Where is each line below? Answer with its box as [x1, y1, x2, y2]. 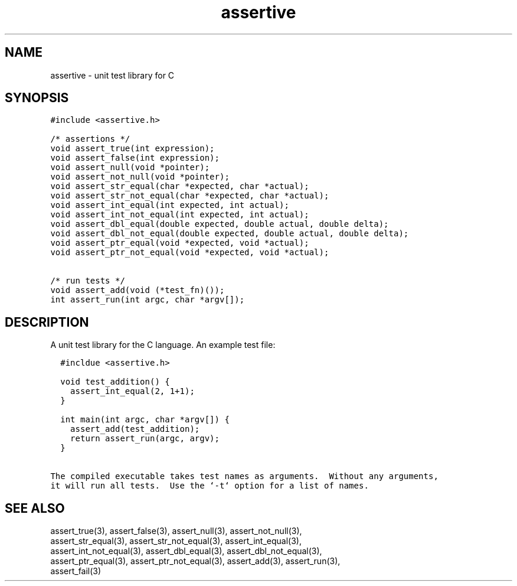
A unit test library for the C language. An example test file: [50, 340, 276, 350]
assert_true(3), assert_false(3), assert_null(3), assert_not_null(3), [50, 526, 302, 536]
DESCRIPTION [5, 314, 89, 330]
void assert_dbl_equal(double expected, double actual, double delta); [50, 219, 389, 229]
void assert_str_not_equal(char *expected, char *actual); [50, 191, 329, 201]
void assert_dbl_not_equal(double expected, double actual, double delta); [50, 229, 409, 239]
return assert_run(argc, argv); [70, 434, 220, 444]
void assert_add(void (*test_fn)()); [50, 285, 225, 295]
